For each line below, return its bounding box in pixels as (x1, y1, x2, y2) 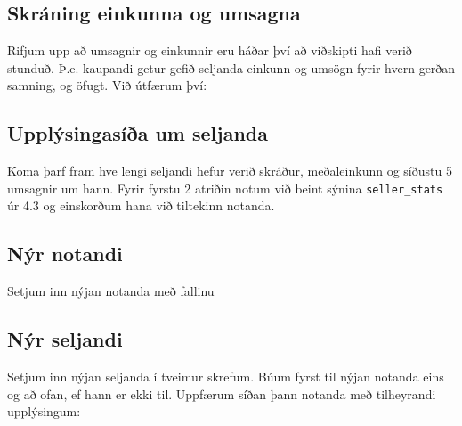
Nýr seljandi (7, 325, 123, 353)
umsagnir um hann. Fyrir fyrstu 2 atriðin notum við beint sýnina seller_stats (7, 178, 443, 197)
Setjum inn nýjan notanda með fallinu (7, 282, 215, 300)
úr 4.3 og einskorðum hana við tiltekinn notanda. (7, 196, 275, 215)
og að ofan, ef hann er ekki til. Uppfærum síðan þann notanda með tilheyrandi (7, 384, 436, 403)
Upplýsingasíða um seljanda (7, 119, 268, 147)
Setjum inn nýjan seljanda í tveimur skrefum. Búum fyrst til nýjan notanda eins (7, 367, 444, 386)
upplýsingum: (7, 402, 81, 421)
